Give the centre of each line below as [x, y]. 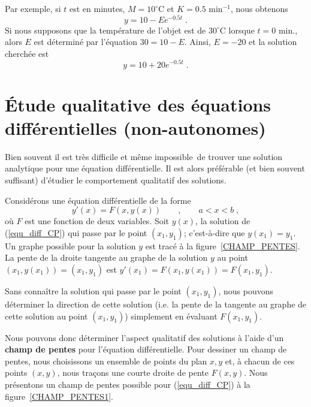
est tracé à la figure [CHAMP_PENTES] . [223, 245]
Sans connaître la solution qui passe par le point [93, 291]
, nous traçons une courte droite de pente [133, 373]
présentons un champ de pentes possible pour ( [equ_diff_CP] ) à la [128, 384]
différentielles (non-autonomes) [135, 127]
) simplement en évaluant [171, 316]
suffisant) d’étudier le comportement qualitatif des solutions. [116, 180]
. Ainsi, [197, 42]
